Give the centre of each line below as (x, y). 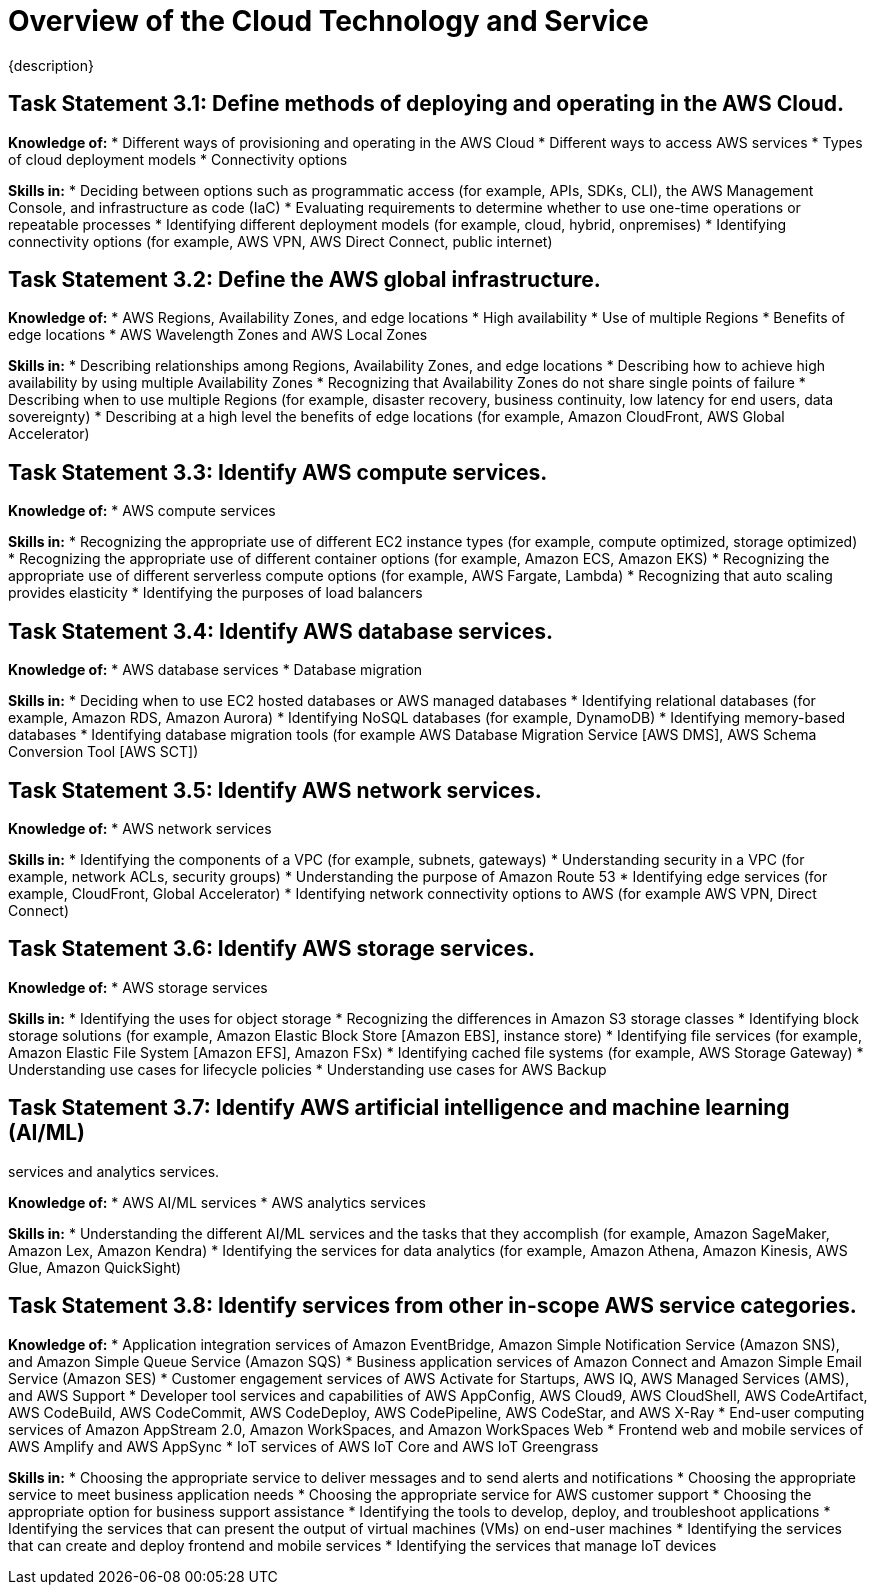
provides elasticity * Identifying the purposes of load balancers (215, 593)
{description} (51, 65)
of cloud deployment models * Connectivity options (178, 159)
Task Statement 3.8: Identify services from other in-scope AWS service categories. (432, 1306)
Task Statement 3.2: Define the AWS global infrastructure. (304, 280)
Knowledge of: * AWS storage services (138, 987)
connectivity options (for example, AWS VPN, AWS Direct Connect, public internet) (280, 241)
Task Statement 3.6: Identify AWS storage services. (271, 949)
